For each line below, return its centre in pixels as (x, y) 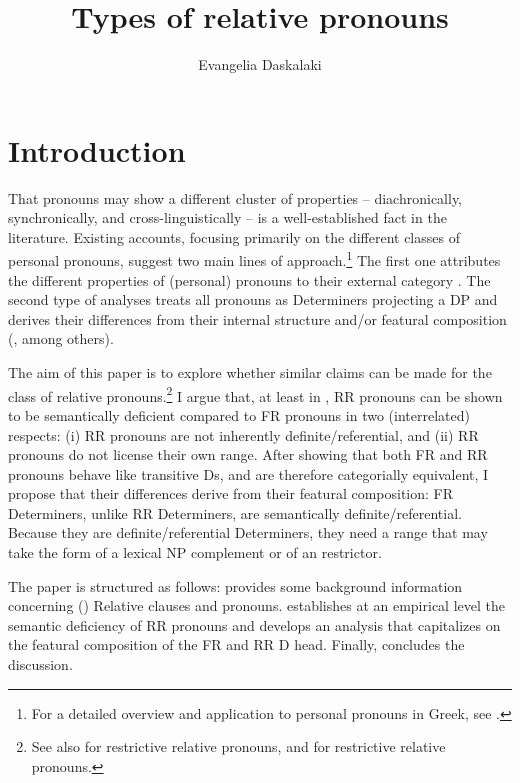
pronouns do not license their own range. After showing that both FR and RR (248, 454)
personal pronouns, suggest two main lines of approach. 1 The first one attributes (254, 259)
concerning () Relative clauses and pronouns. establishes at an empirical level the (256, 605)
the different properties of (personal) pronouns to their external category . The (249, 279)
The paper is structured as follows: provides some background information (235, 585)
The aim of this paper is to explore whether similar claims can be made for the (250, 372)
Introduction (97, 149)
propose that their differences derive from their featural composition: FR (231, 493)
